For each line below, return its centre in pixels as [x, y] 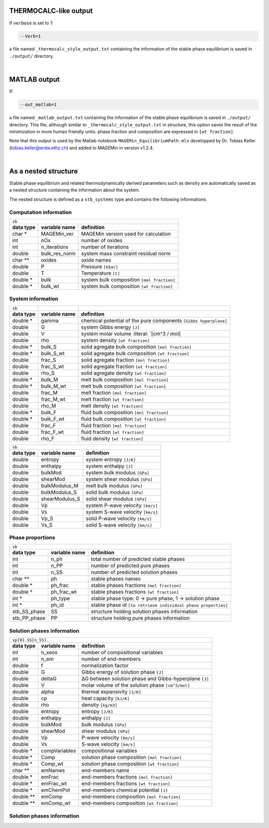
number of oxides [102, 240]
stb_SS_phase [29, 612]
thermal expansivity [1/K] [111, 692]
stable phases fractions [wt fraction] [135, 592]
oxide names [96, 260]
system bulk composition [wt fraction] [127, 286]
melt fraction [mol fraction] [114, 393]
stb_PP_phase [29, 618]
